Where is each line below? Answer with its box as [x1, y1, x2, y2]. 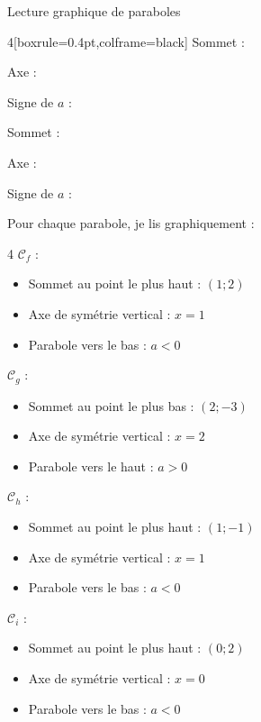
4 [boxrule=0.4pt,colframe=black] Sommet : [7, 32, 245, 50]
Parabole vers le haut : [28, 456, 154, 475]
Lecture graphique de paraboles [7, 2, 181, 20]
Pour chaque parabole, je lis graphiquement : [7, 214, 255, 233]
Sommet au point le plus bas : [28, 396, 194, 415]
